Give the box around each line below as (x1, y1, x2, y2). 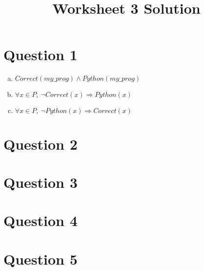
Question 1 (3, 45, 78, 65)
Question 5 (3, 248, 78, 269)
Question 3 (3, 172, 78, 192)
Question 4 (3, 210, 78, 230)
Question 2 (3, 134, 78, 154)
